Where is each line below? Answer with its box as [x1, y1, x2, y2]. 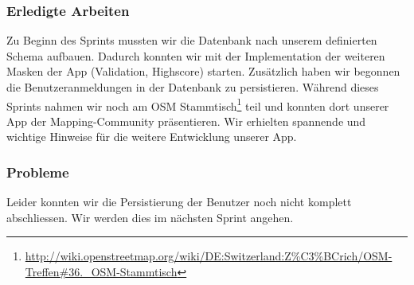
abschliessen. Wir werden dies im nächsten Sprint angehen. [6, 209, 294, 225]
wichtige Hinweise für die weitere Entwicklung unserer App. [6, 128, 297, 145]
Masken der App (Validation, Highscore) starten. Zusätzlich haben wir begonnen [6, 63, 400, 80]
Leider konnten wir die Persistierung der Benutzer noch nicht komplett [6, 193, 352, 210]
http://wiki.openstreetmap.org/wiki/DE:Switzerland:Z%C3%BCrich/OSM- [25, 248, 393, 264]
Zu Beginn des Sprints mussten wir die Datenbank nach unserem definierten [6, 32, 377, 49]
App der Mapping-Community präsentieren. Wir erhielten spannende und [6, 112, 366, 129]
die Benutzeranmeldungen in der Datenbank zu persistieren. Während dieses [6, 79, 379, 95]
